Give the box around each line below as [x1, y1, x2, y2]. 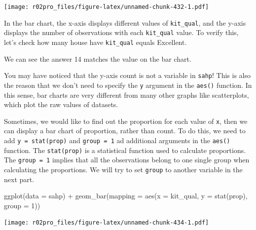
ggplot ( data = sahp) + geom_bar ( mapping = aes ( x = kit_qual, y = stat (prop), [4, 191, 248, 201]
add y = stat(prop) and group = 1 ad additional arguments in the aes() [4, 135, 230, 145]
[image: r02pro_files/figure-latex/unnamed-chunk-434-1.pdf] [4, 219, 209, 227]
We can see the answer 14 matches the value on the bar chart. [4, 53, 191, 64]
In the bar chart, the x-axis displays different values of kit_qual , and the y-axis [4, 17, 246, 28]
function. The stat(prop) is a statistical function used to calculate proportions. [4, 145, 246, 155]
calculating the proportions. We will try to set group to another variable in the [4, 164, 243, 174]
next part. [4, 174, 35, 184]
